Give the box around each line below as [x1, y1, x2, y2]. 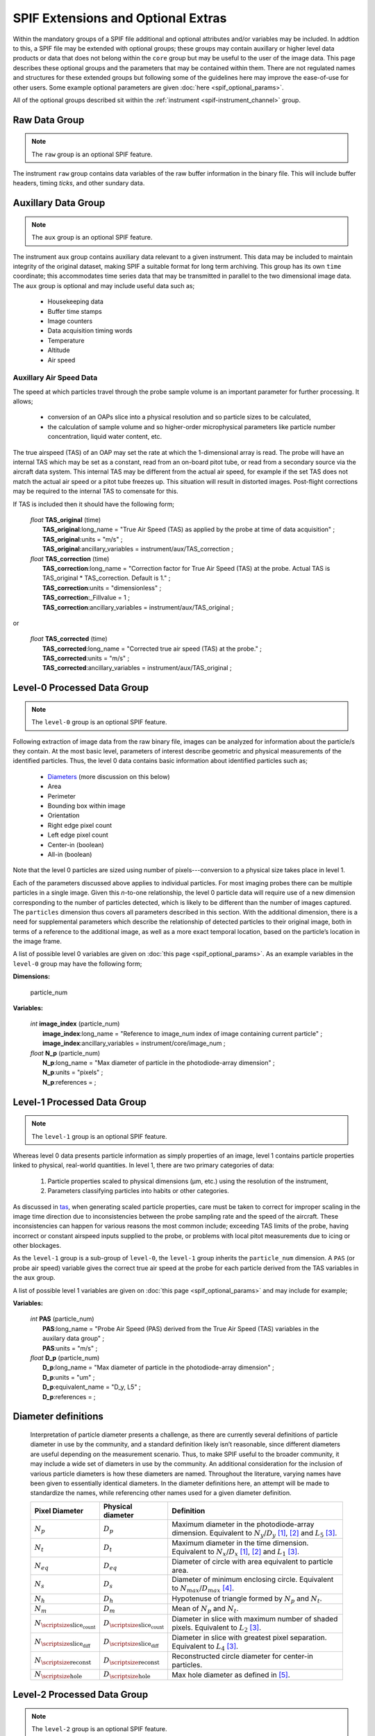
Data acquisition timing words [47, 326, 133, 335]
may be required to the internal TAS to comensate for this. [12, 487, 178, 496]
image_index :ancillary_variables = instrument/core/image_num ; [42, 1039, 226, 1048]
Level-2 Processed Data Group [12, 1689, 149, 1701]
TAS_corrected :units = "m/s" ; [42, 654, 130, 662]
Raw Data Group [12, 114, 85, 126]
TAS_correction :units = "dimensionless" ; [42, 583, 162, 592]
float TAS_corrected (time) [30, 635, 108, 643]
